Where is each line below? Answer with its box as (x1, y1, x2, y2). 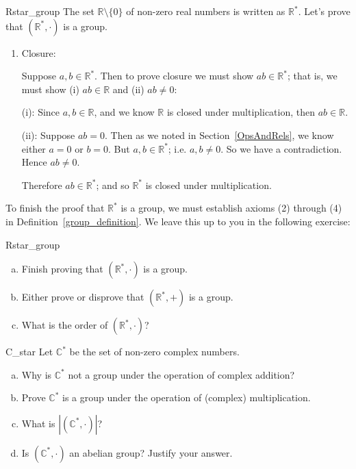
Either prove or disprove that (21, 290, 144, 304)
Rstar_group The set (5, 4, 94, 18)
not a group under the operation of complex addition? (68, 367, 295, 381)
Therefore (21, 177, 62, 192)
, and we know (94, 105, 155, 119)
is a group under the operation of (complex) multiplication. (62, 390, 311, 405)
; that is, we (287, 68, 338, 83)
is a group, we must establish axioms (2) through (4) (120, 201, 342, 215)
